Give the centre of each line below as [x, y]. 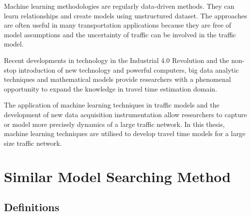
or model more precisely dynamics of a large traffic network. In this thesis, [114, 124]
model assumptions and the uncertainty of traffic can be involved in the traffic [120, 34]
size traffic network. [33, 143]
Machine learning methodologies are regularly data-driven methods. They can [119, 6]
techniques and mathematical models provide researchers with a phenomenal [118, 79]
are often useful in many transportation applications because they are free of [118, 25]
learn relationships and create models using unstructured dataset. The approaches [125, 15]
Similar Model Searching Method [118, 176]
